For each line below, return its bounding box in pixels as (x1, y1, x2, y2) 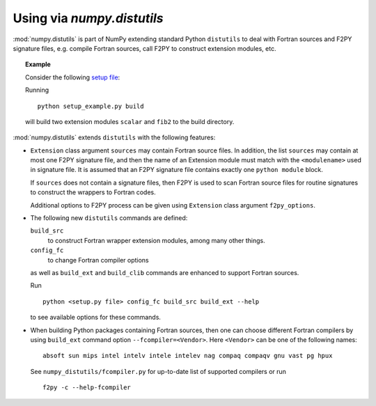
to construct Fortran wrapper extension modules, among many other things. (47, 236, 266, 244)
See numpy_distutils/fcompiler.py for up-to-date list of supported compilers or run (30, 367, 287, 375)
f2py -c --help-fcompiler (42, 384, 132, 391)
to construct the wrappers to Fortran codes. (30, 188, 156, 196)
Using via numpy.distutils (13, 10, 164, 26)
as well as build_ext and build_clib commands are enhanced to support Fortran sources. (30, 268, 299, 276)
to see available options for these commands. (30, 313, 162, 322)
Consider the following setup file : (25, 73, 120, 81)
